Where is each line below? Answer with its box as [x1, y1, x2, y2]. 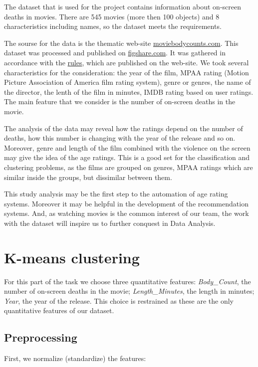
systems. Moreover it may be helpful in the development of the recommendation [4, 198, 249, 208]
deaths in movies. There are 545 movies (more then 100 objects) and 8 [4, 11, 220, 21]
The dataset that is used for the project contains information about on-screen [4, 1, 241, 11]
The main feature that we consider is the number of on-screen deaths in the [4, 96, 236, 107]
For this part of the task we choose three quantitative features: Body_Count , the [4, 276, 251, 286]
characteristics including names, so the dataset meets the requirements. [4, 21, 222, 31]
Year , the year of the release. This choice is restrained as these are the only [4, 295, 234, 306]
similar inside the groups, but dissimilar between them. [4, 172, 172, 182]
